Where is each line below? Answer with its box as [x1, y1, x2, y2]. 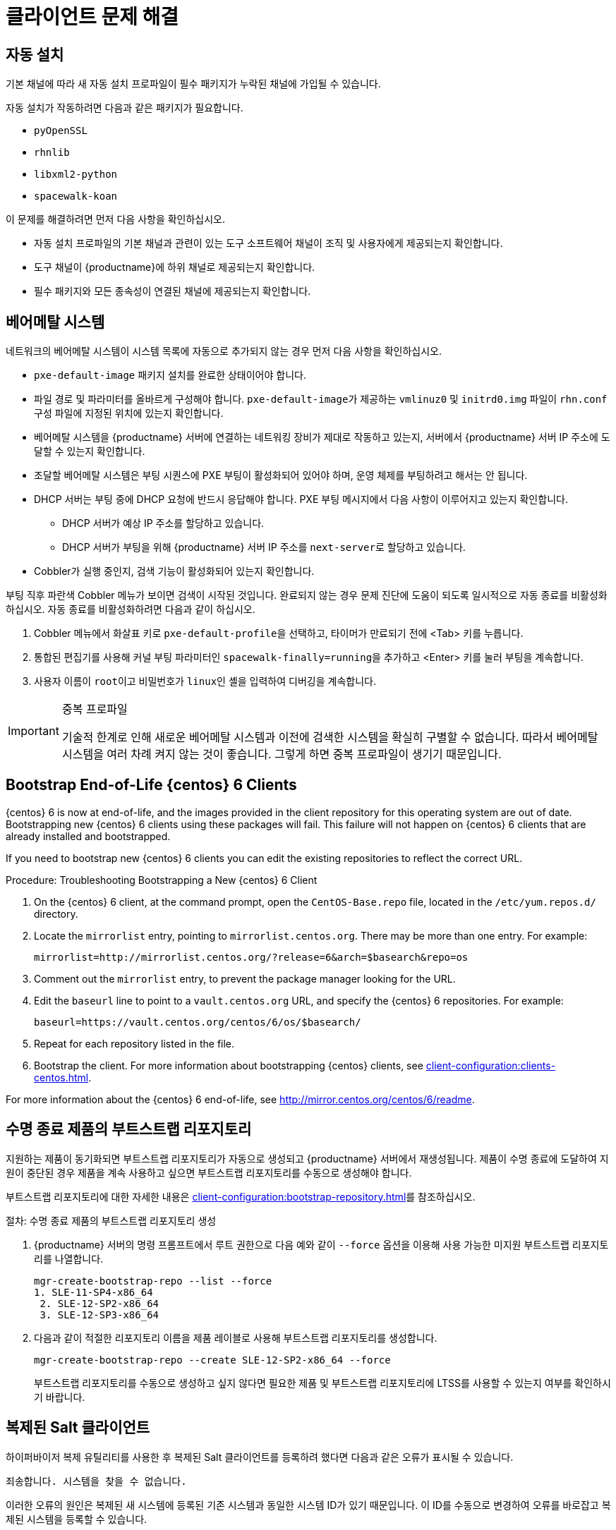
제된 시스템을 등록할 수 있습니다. [6, 1512, 147, 1525]
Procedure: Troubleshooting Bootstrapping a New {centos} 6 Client [6, 873, 318, 886]
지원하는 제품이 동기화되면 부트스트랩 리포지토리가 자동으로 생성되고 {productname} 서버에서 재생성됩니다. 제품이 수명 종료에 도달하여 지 [6, 1152, 609, 1165]
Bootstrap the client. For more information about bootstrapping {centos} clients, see [34, 1059, 423, 1071]
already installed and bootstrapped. [6, 830, 171, 842]
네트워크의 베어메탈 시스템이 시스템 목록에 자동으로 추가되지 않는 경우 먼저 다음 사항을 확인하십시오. [6, 345, 442, 358]
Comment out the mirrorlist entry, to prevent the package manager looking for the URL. [34, 972, 456, 985]
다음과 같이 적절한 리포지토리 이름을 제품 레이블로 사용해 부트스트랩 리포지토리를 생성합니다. [34, 1331, 437, 1344]
